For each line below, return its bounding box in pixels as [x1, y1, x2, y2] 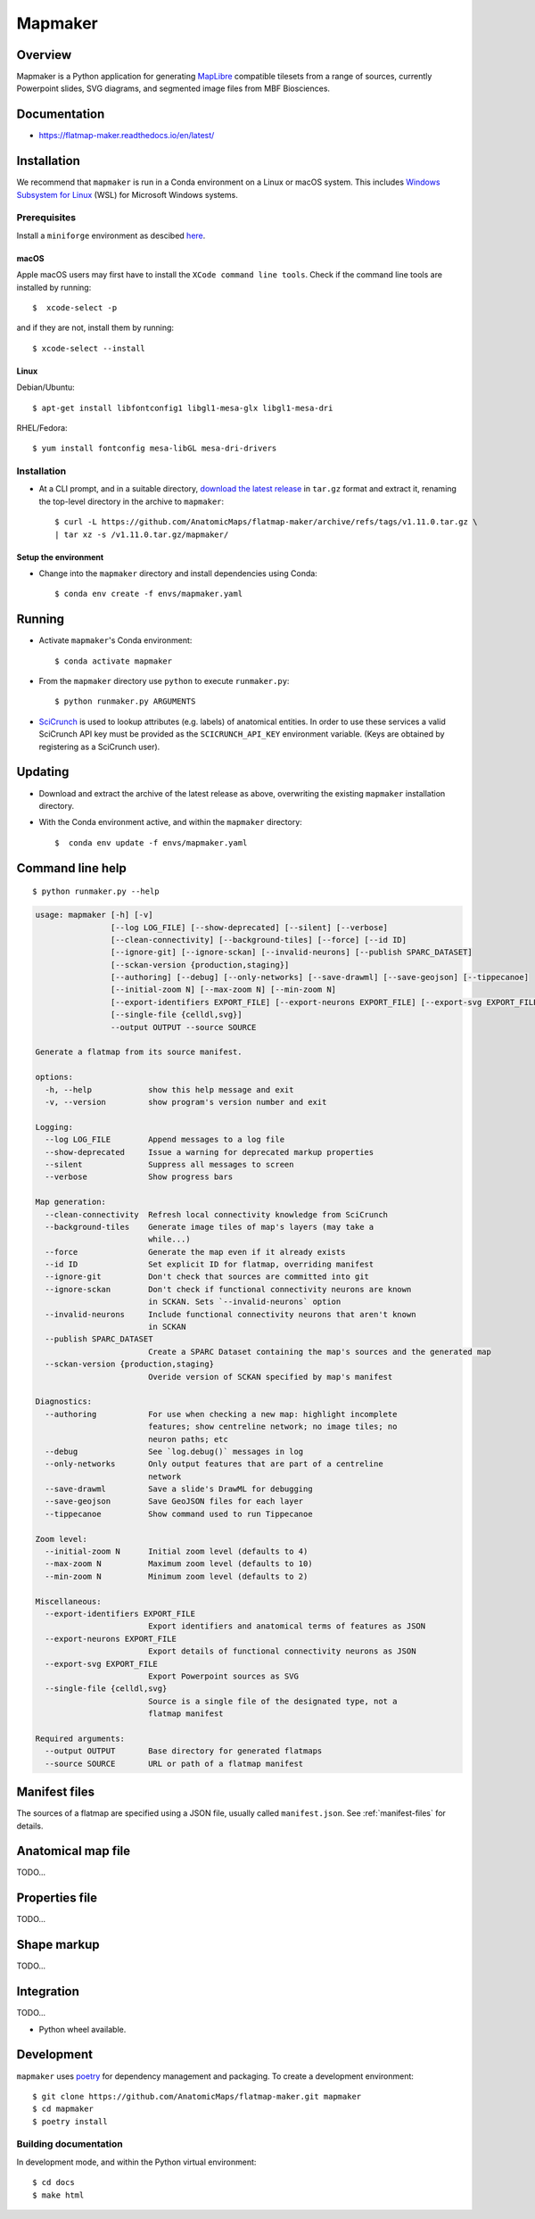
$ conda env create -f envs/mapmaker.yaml [54, 589, 243, 599]
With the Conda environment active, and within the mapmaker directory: [38, 817, 302, 828]
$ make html [32, 2190, 85, 2200]
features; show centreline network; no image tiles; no [147, 1422, 398, 1431]
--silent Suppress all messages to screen [45, 1159, 294, 1169]
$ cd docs [32, 2177, 75, 2188]
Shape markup [16, 1937, 100, 1952]
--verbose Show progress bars [45, 1172, 234, 1182]
